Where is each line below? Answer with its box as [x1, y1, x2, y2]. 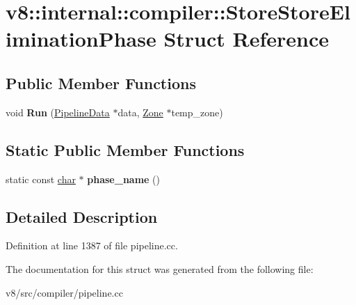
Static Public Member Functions [6, 139, 245, 160]
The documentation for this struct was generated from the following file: [6, 261, 314, 276]
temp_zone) [171, 104, 223, 119]
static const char [6, 171, 76, 186]
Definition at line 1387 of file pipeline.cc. [6, 238, 178, 253]
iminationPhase [6, 24, 156, 53]
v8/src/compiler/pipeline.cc [6, 285, 123, 299]
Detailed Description [6, 205, 158, 227]
